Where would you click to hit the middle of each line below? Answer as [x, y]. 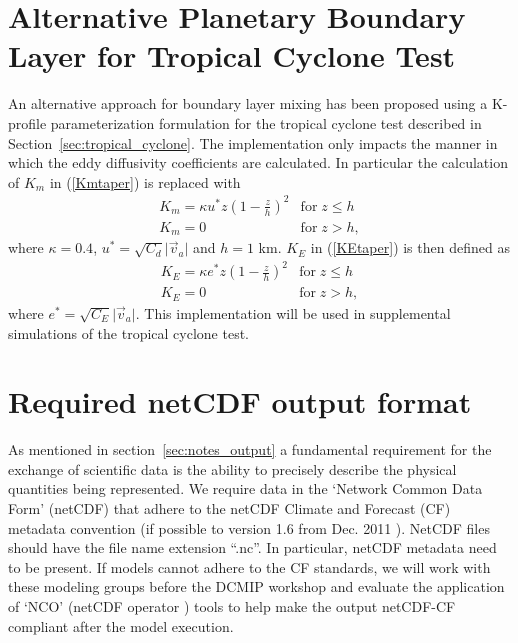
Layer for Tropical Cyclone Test [232, 55]
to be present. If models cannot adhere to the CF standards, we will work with [249, 566]
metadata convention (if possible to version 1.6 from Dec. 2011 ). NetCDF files [249, 527]
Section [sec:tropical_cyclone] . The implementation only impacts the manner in [253, 142]
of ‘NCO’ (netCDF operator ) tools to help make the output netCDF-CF [232, 605]
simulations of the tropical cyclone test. [128, 332]
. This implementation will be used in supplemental [293, 312]
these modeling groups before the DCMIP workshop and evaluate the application [256, 586]
